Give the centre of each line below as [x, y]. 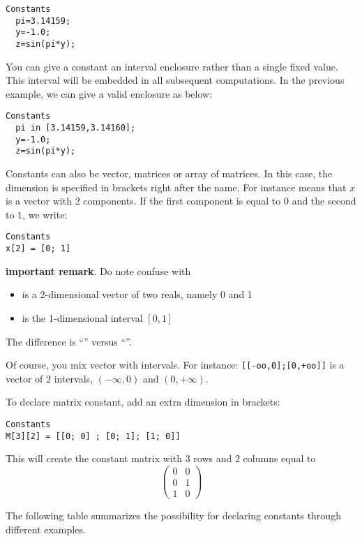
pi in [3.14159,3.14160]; [76, 128]
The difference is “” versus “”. [69, 341]
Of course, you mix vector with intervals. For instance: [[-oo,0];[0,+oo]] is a [175, 365]
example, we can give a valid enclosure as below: [109, 93]
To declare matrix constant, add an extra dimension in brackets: [143, 402]
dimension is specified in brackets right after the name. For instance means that [176, 187]
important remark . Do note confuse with [98, 270]
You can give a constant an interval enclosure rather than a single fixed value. [172, 66]
